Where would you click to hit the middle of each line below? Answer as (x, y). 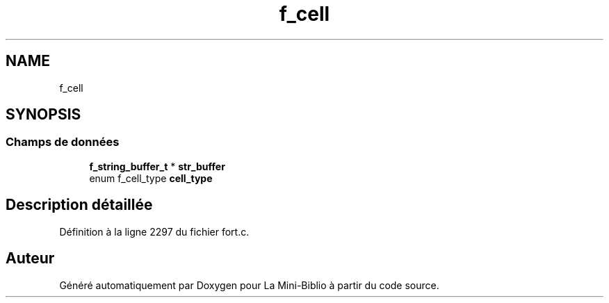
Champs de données (63, 142)
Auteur (30, 259)
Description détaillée (79, 205)
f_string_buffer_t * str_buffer (157, 166)
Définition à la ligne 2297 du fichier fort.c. (154, 231)
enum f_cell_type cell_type (151, 178)
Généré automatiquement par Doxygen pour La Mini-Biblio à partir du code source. (249, 285)
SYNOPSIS (43, 115)
